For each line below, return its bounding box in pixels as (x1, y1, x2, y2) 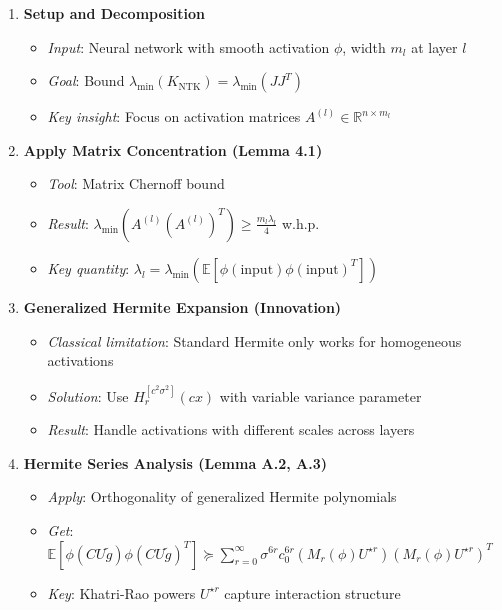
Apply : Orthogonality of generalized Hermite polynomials (47, 486, 397, 507)
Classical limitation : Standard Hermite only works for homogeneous (47, 330, 462, 351)
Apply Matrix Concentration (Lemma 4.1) (23, 139, 323, 160)
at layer (411, 36, 458, 57)
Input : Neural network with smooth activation (47, 36, 330, 57)
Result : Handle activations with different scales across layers (47, 419, 415, 440)
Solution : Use (47, 385, 129, 406)
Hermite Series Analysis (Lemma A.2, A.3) (23, 452, 328, 473)
